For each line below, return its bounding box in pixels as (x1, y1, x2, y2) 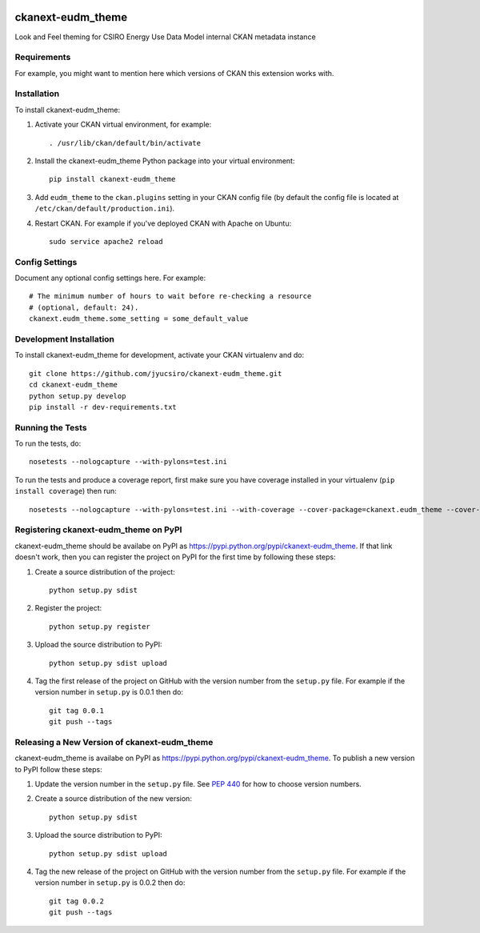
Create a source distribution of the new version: (34, 794, 192, 803)
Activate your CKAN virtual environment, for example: (34, 120, 212, 130)
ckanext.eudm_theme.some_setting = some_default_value (29, 314, 249, 323)
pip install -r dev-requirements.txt (29, 402, 178, 411)
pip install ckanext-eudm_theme (49, 174, 176, 184)
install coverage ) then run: (14, 487, 117, 496)
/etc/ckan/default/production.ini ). (34, 204, 175, 214)
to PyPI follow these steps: (14, 764, 103, 774)
